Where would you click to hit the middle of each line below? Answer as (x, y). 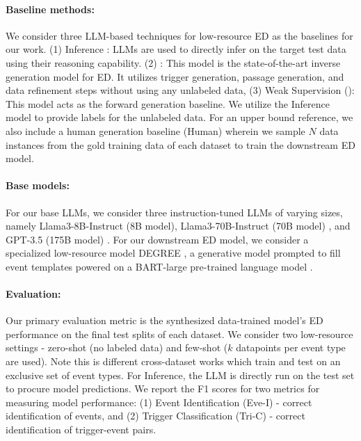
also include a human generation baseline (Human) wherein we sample (155, 130)
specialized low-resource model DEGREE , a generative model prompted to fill (173, 253)
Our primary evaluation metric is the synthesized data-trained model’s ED (165, 320)
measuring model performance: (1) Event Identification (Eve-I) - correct (159, 402)
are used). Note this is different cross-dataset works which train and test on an (173, 361)
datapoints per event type (291, 347)
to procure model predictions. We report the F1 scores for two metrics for (163, 388)
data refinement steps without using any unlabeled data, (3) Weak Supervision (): (180, 90)
